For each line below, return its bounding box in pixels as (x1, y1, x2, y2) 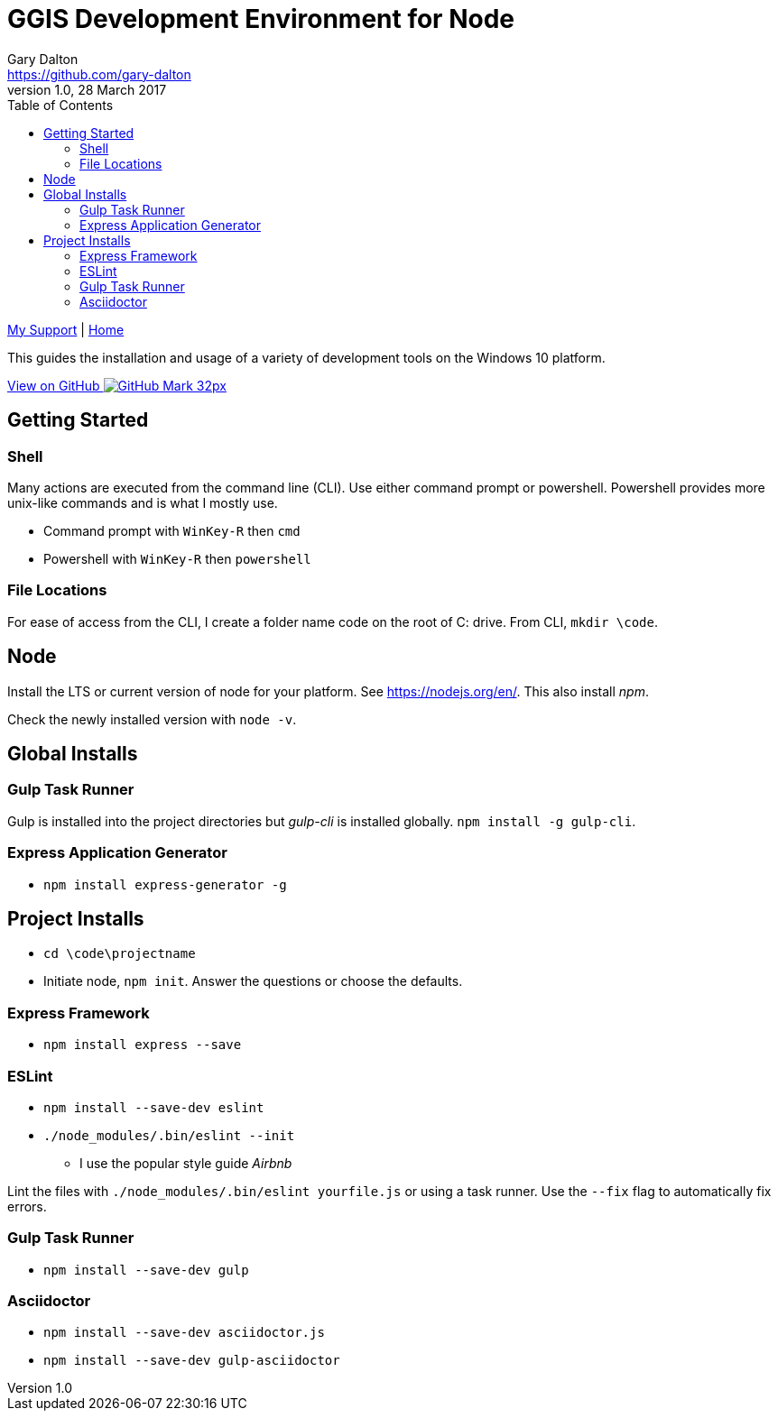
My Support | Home (7, 321, 125, 337)
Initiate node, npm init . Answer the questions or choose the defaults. (43, 973, 463, 990)
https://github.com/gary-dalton (7, 66, 191, 82)
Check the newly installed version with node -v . (7, 711, 297, 727)
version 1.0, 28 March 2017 (7, 81, 167, 97)
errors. (7, 1198, 47, 1214)
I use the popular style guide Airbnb (79, 1155, 292, 1171)
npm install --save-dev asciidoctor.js (43, 1325, 325, 1340)
